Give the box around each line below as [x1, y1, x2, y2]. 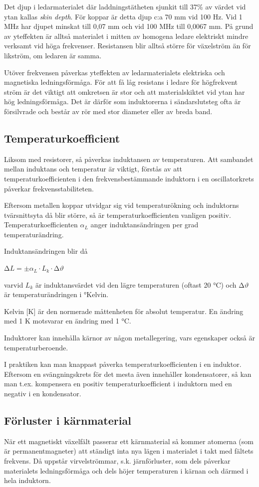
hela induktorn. [4, 475, 51, 486]
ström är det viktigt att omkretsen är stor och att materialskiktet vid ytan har [4, 86, 245, 97]
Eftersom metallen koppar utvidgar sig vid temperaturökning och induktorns [4, 200, 239, 210]
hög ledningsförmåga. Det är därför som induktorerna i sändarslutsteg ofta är [4, 96, 241, 107]
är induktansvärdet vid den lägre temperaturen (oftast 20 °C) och [35, 279, 237, 290]
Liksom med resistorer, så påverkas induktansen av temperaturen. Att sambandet [4, 154, 254, 164]
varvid [4, 279, 23, 290]
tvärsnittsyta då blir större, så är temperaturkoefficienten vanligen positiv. [4, 209, 231, 220]
